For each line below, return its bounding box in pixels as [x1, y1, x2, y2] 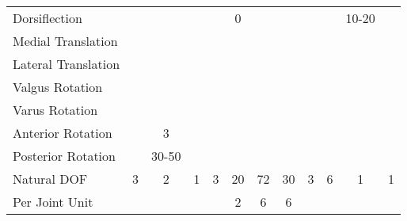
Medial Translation [13, 32, 118, 50]
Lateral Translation [13, 55, 120, 73]
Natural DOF [13, 170, 88, 188]
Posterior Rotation [13, 147, 116, 165]
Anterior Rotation [13, 124, 112, 142]
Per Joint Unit [13, 192, 93, 211]
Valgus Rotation [13, 78, 103, 96]
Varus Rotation [13, 101, 98, 119]
